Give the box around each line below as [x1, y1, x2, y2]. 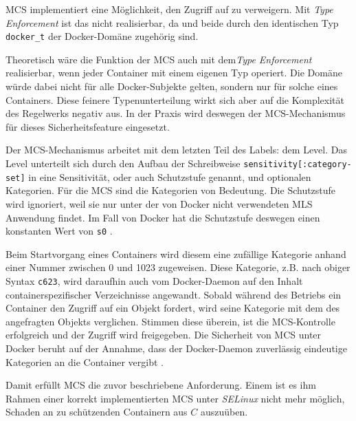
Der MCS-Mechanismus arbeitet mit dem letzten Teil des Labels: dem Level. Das [5, 142, 347, 157]
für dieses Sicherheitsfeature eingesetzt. [5, 119, 170, 133]
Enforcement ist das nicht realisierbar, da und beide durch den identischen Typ [5, 15, 339, 30]
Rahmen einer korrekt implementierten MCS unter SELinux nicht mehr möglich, [5, 391, 345, 405]
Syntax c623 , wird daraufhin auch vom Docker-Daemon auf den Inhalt [5, 273, 303, 288]
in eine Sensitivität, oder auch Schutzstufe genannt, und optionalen [28, 169, 311, 184]
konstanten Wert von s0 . [5, 224, 113, 238]
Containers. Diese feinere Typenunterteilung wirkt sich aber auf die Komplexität [5, 92, 344, 107]
